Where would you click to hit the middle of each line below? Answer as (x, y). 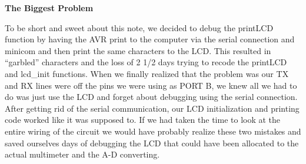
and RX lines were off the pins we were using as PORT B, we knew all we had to (151, 85)
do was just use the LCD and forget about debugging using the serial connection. (151, 97)
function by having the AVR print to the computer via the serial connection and (150, 39)
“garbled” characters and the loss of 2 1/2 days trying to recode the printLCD (146, 62)
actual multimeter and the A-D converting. (82, 154)
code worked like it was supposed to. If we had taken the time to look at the (143, 120)
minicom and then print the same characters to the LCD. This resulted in (138, 50)
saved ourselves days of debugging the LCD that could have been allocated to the (152, 143)
